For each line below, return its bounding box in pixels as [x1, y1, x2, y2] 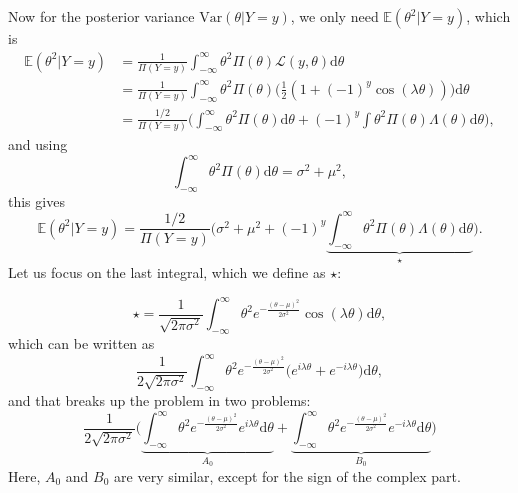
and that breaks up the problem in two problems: [8, 389, 311, 410]
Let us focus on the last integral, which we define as [8, 262, 326, 283]
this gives [8, 190, 65, 211]
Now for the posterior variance [8, 6, 195, 26]
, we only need [290, 6, 379, 26]
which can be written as [8, 333, 155, 354]
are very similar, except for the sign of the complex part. [114, 465, 461, 486]
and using [8, 133, 68, 154]
